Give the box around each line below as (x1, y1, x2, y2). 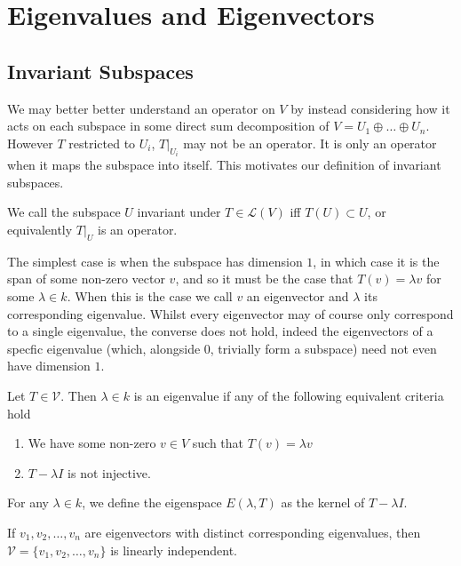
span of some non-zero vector (7, 269, 165, 288)
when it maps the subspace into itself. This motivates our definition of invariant (7, 155, 441, 174)
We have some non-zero (28, 434, 156, 452)
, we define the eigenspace (82, 493, 222, 512)
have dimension (7, 356, 91, 375)
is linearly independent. (110, 540, 238, 559)
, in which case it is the (313, 251, 440, 270)
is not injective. (68, 463, 151, 482)
